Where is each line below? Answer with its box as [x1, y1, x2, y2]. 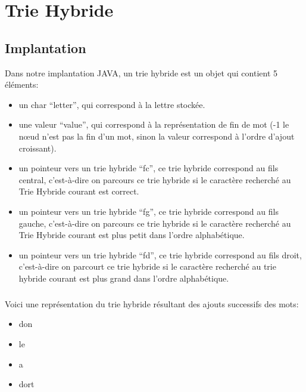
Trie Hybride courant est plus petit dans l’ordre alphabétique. [18, 229, 245, 241]
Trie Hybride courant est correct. [18, 185, 139, 197]
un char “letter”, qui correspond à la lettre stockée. [18, 98, 205, 110]
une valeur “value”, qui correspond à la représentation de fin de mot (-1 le [18, 118, 289, 131]
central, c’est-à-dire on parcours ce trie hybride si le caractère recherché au [18, 173, 291, 186]
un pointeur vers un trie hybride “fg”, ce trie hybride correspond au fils [18, 205, 279, 217]
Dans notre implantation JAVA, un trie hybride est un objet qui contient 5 [5, 66, 278, 79]
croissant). [18, 141, 57, 154]
